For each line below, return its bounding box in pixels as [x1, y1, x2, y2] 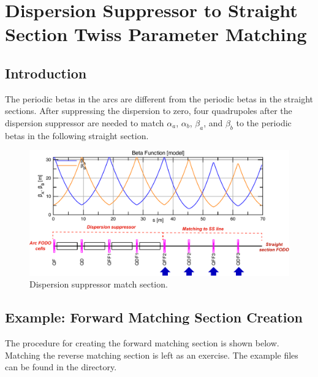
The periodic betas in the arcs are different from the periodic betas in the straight [5, 92, 314, 105]
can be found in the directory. [5, 360, 117, 373]
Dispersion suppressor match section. [29, 278, 168, 291]
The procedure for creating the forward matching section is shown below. [5, 337, 279, 349]
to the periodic [236, 116, 292, 129]
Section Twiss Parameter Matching [5, 21, 307, 47]
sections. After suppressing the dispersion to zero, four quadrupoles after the [5, 104, 292, 117]
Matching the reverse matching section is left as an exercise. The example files [5, 348, 298, 361]
